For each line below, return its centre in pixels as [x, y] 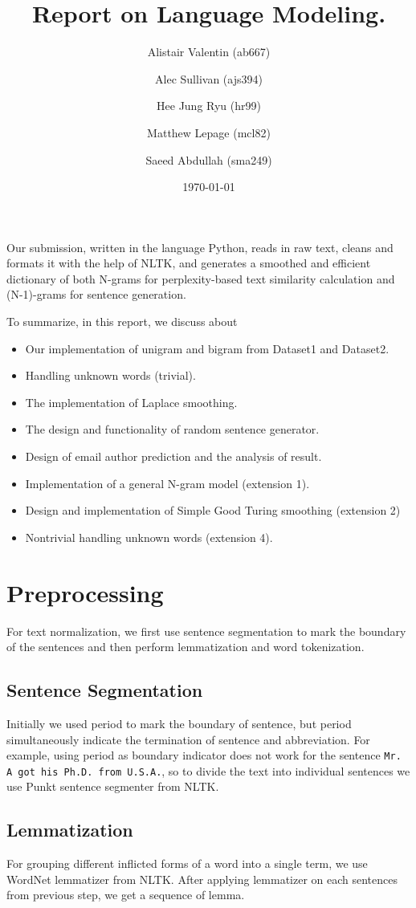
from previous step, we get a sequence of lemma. [126, 895]
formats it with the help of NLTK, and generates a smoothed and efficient [189, 263]
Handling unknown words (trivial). [110, 375]
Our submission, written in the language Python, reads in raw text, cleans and [200, 247]
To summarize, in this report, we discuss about [122, 322]
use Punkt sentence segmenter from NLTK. [113, 786]
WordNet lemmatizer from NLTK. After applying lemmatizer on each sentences [202, 879]
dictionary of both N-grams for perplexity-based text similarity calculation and [201, 278]
